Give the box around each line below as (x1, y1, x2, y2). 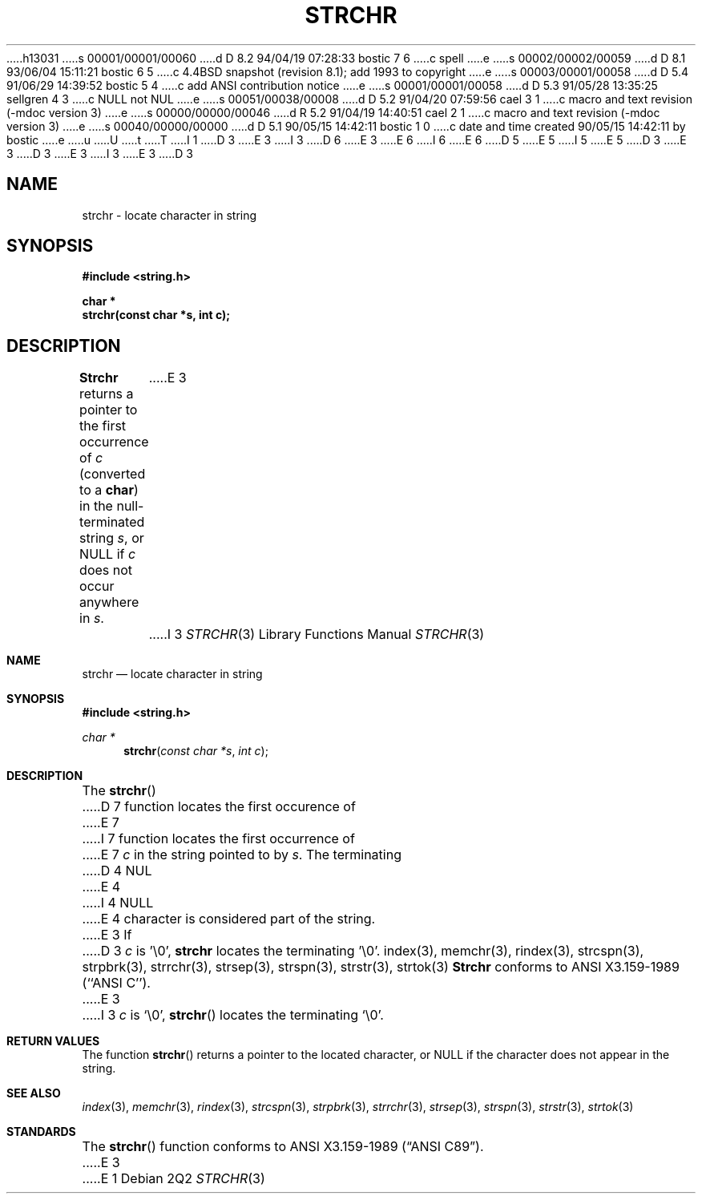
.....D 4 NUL (82, 863, 152, 879)
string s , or (79, 530, 144, 547)
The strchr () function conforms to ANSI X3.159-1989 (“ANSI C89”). (82, 1138, 484, 1155)
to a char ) (79, 482, 139, 499)
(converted (79, 466, 146, 483)
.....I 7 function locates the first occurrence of (82, 830, 355, 847)
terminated (79, 514, 145, 531)
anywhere (79, 594, 139, 611)
